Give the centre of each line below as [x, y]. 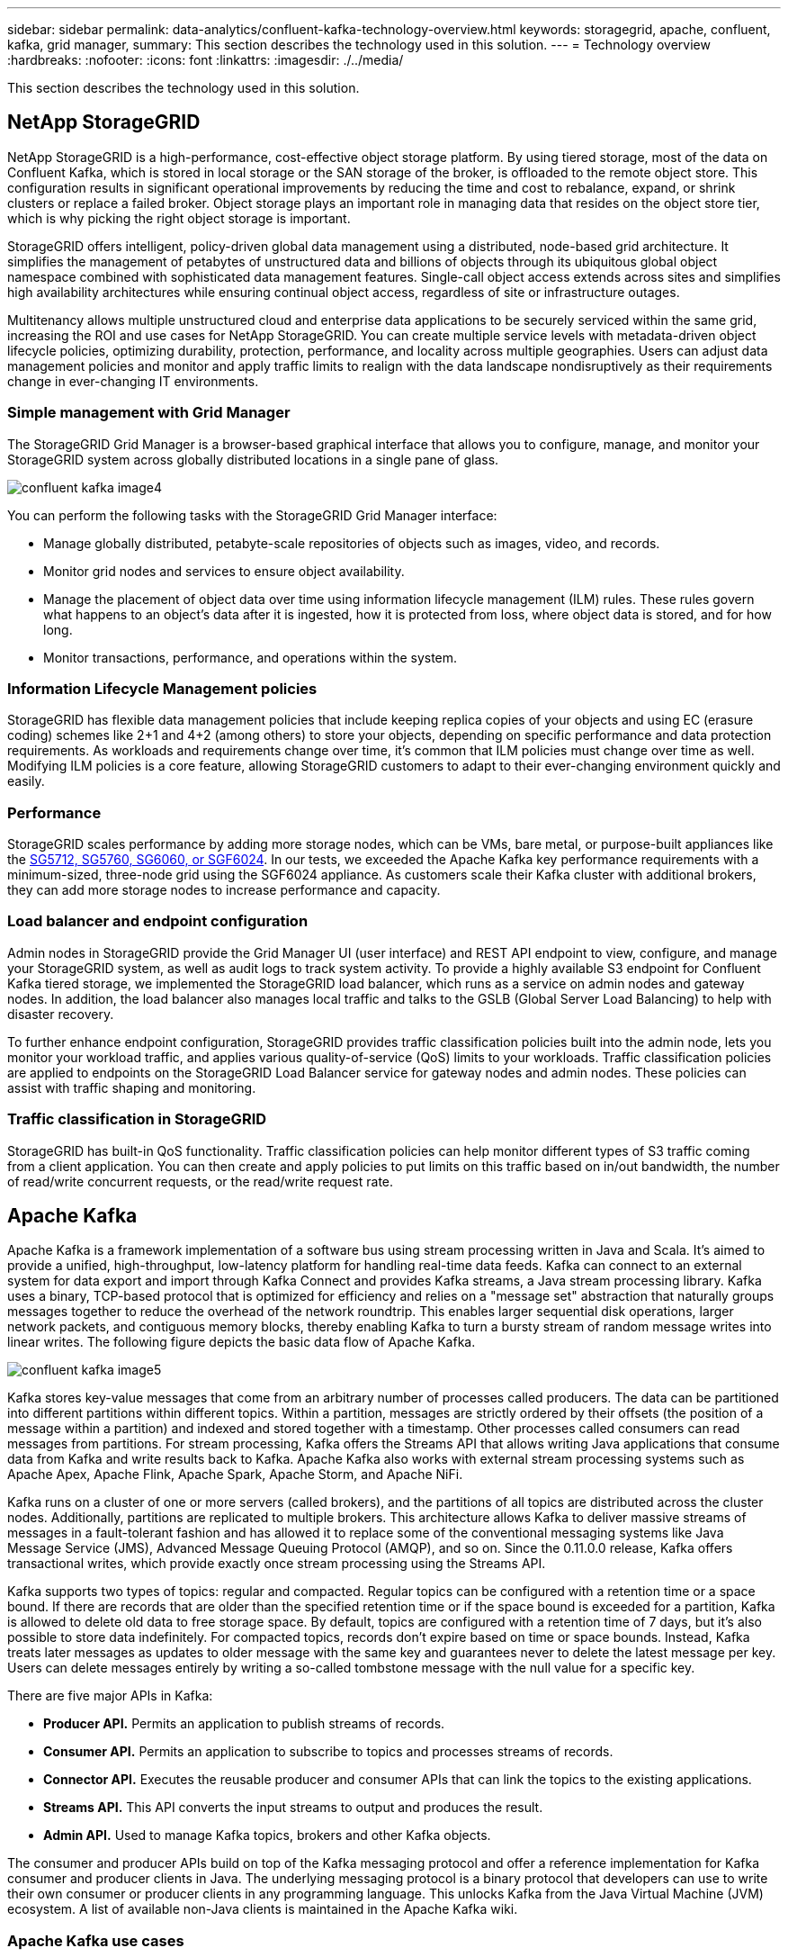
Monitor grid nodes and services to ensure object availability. [224, 571]
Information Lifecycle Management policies [162, 688]
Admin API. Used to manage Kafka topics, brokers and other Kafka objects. [267, 1835]
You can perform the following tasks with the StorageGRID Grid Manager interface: [252, 515]
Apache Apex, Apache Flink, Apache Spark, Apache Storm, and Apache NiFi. [235, 1475]
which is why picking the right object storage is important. [179, 218]
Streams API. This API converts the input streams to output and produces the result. [293, 1808]
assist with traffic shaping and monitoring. [132, 1087]
